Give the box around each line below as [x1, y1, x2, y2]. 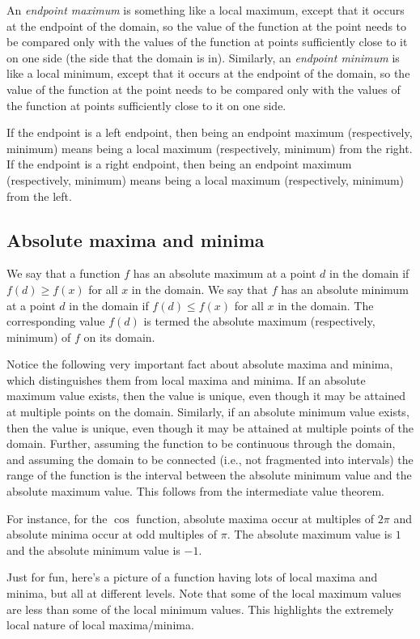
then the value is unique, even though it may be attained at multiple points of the [6, 419, 414, 436]
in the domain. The [278, 296, 374, 313]
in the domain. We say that [131, 280, 268, 297]
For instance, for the [6, 509, 108, 526]
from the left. [6, 187, 72, 204]
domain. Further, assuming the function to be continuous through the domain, [6, 435, 396, 452]
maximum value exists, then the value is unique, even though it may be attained [6, 387, 405, 404]
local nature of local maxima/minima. [6, 616, 194, 633]
